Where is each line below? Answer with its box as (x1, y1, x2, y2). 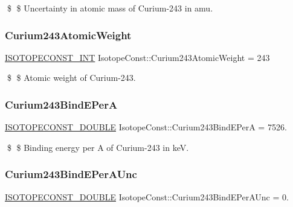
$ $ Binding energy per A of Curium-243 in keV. (7, 141, 189, 153)
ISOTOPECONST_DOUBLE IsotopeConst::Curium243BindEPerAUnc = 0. (5, 190, 289, 203)
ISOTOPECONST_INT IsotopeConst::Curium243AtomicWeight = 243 (5, 51, 270, 63)
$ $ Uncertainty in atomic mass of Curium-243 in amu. (7, 2, 213, 14)
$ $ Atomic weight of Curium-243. (7, 71, 136, 84)
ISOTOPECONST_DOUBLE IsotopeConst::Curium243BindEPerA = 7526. (5, 121, 287, 133)
